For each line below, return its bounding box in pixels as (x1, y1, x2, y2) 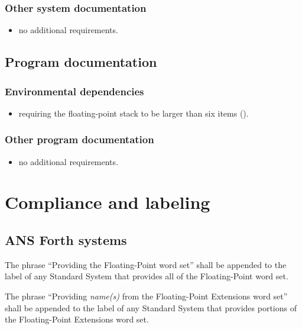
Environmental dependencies (5, 83, 144, 98)
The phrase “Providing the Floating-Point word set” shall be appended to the (5, 258, 287, 270)
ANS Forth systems (5, 230, 127, 249)
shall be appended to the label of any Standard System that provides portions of (5, 301, 297, 314)
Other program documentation (5, 132, 154, 147)
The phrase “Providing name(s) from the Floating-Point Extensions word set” (5, 289, 288, 302)
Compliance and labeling (5, 190, 210, 214)
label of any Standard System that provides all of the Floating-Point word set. (5, 270, 288, 282)
